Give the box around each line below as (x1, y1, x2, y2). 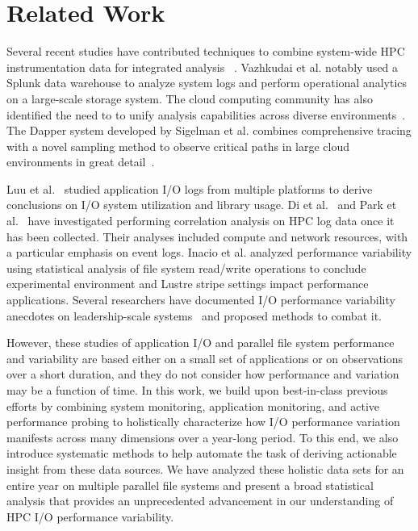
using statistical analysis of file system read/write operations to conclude (6, 259, 366, 276)
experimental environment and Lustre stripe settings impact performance (6, 275, 369, 292)
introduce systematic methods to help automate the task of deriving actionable (6, 445, 397, 462)
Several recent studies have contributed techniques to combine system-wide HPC (6, 43, 405, 60)
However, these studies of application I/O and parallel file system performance (6, 334, 395, 351)
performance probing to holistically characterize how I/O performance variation (6, 413, 400, 430)
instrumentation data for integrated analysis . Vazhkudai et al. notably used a (6, 58, 399, 75)
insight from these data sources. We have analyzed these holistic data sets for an (6, 460, 404, 477)
